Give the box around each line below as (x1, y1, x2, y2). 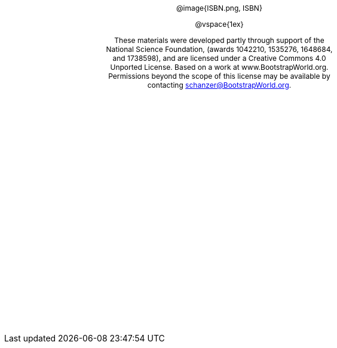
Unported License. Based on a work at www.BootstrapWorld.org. (110, 63, 329, 72)
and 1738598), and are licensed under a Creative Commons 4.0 (112, 54, 326, 63)
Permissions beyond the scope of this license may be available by (108, 72, 330, 81)
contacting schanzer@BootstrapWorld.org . (147, 81, 292, 90)
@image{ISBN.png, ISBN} (176, 4, 263, 13)
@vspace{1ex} (195, 20, 244, 29)
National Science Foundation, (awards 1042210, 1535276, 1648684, (106, 45, 333, 54)
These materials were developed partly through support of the (114, 36, 324, 45)
